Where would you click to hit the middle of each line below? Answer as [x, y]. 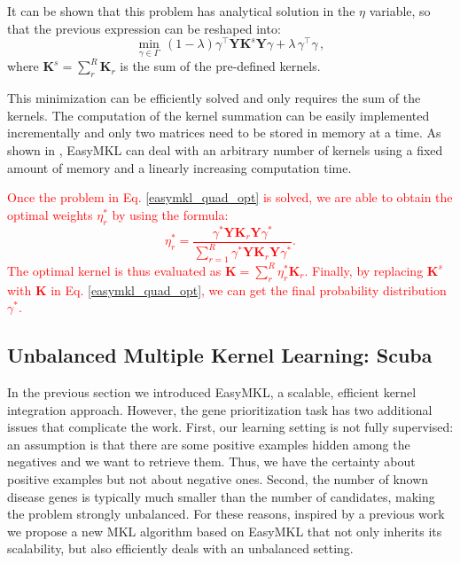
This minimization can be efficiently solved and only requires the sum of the [214, 98]
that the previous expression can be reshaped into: [144, 28]
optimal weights [50, 214]
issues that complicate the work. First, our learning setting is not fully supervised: [230, 427]
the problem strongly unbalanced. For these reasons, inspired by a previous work [226, 514]
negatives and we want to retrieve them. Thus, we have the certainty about [211, 461]
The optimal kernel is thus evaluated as [114, 270]
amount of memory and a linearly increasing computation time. [179, 167]
